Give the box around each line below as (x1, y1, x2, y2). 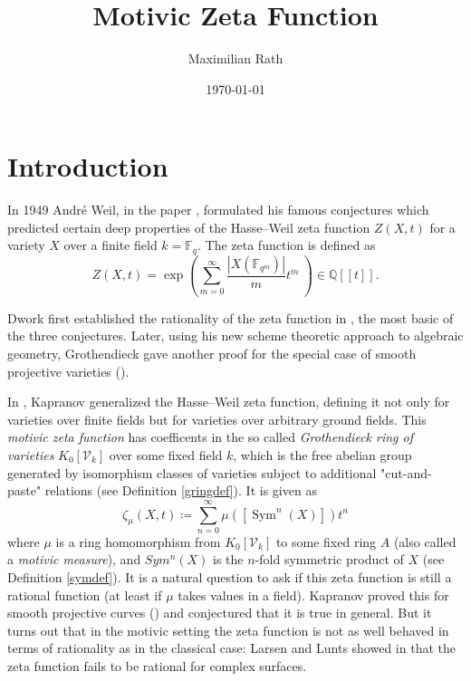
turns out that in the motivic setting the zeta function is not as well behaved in (7, 620, 449, 639)
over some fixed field (109, 445, 223, 464)
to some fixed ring (275, 532, 377, 551)
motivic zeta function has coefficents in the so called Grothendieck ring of (7, 427, 414, 446)
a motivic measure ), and (7, 550, 141, 569)
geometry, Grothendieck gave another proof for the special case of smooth (7, 344, 417, 363)
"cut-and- (380, 463, 432, 482)
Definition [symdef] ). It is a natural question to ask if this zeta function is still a (7, 568, 452, 587)
